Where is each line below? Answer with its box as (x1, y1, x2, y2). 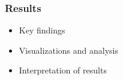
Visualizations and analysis (19, 44, 119, 56)
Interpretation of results (19, 64, 107, 76)
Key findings (19, 24, 65, 36)
